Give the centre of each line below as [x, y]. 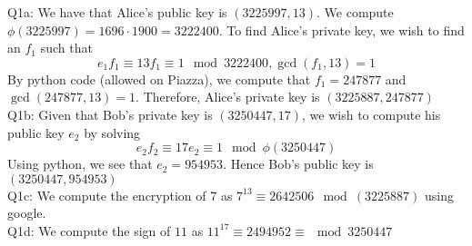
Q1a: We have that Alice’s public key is [117, 12]
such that [66, 48]
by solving [112, 132]
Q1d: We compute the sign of [89, 230]
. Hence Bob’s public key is [298, 164]
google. [27, 213]
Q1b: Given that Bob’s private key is [110, 114]
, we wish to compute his [372, 114]
